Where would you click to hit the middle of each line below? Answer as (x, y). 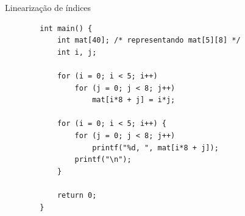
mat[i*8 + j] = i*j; (134, 100)
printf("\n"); (103, 160)
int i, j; (77, 52)
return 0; (77, 195)
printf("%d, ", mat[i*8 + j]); (155, 148)
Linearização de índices (48, 7)
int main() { (66, 28)
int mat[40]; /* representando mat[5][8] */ (149, 40)
